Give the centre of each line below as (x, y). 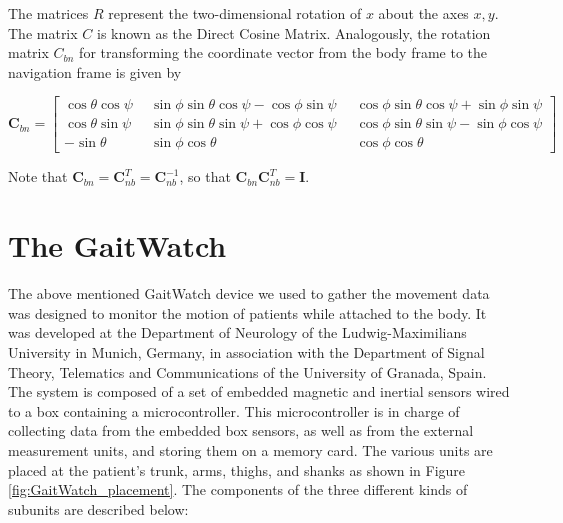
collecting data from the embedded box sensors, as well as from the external (241, 430)
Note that (38, 176)
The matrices (48, 13)
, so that (205, 176)
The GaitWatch (117, 245)
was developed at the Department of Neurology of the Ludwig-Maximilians (237, 332)
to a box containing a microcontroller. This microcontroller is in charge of (234, 410)
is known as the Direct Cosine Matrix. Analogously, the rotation (293, 32)
